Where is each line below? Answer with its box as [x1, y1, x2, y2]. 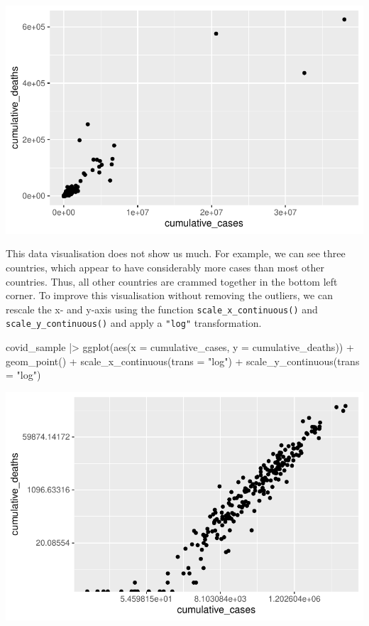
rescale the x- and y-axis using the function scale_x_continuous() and [6, 301, 318, 316]
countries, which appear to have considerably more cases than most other [6, 259, 324, 274]
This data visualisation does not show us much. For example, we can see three [6, 246, 346, 261]
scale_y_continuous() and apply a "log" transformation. [6, 315, 262, 330]
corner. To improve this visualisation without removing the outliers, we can [6, 288, 333, 303]
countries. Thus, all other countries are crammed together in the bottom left [6, 274, 338, 288]
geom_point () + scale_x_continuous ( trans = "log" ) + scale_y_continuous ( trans [6, 353, 360, 368]
